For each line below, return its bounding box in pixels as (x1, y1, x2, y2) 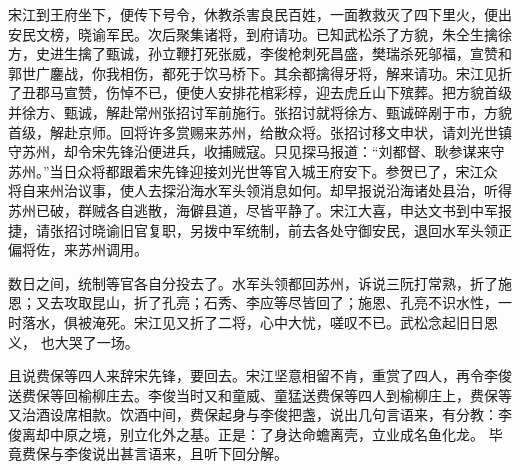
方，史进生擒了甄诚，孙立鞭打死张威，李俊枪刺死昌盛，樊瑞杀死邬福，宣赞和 (8, 43, 512, 64)
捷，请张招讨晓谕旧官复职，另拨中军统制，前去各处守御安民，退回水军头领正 (8, 219, 512, 240)
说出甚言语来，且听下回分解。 (91, 443, 288, 464)
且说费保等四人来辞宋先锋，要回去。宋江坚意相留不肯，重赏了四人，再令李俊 (8, 365, 512, 386)
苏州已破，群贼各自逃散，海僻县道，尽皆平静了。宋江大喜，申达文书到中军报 (8, 199, 512, 220)
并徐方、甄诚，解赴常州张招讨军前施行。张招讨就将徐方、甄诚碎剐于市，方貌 (8, 101, 512, 122)
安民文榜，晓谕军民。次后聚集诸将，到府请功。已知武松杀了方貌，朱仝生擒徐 (8, 23, 512, 44)
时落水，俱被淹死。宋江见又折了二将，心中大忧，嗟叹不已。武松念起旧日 (8, 311, 484, 332)
